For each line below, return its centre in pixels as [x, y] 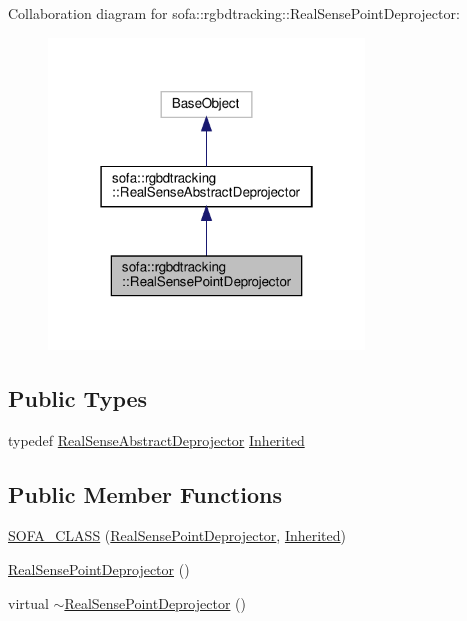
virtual [28, 602]
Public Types [78, 397]
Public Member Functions [145, 493]
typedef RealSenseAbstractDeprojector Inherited [156, 439]
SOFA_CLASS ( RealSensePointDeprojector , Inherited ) [177, 535]
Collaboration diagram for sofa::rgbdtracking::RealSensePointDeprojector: [234, 13]
